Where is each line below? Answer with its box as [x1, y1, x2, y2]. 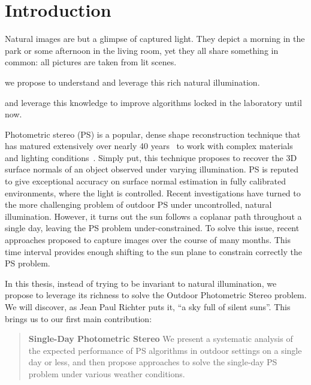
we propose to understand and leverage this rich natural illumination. [5, 75, 260, 88]
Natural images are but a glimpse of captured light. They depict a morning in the [5, 32, 305, 45]
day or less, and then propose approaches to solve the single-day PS [28, 356, 277, 368]
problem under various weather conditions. [28, 367, 185, 380]
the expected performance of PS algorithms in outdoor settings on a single [28, 344, 302, 356]
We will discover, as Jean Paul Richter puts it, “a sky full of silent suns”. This [5, 301, 291, 313]
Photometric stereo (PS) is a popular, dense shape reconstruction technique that [5, 128, 301, 140]
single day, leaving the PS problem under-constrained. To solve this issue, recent [5, 222, 300, 234]
